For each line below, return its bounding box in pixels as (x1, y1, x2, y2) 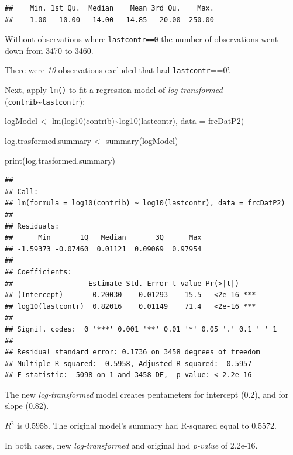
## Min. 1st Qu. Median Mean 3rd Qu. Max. (5, 4, 214, 12)
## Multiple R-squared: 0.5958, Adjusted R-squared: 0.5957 (5, 359, 252, 368)
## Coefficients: (5, 267, 72, 276)
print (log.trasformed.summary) (5, 154, 115, 166)
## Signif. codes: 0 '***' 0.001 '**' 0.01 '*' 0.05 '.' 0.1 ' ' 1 (5, 325, 277, 333)
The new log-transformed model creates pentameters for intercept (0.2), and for (5, 388, 289, 400)
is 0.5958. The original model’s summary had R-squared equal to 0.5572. (16, 419, 277, 432)
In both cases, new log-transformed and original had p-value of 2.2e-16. (5, 439, 258, 451)
